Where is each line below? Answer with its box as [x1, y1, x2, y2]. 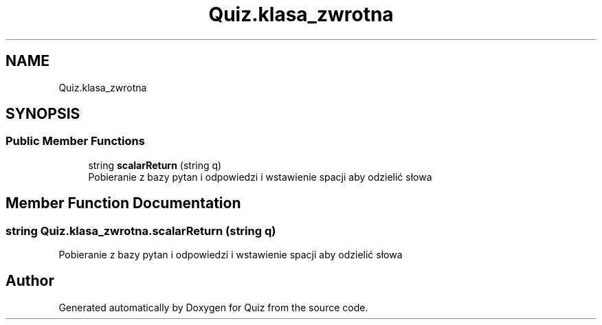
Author [5, 272, 54, 290]
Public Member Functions [5, 134, 145, 148]
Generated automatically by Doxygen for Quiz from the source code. [58, 301, 368, 313]
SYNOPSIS [5, 105, 80, 123]
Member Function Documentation [5, 194, 241, 212]
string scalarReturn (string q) [88, 159, 222, 171]
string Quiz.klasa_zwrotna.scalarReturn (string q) [5, 223, 276, 238]
